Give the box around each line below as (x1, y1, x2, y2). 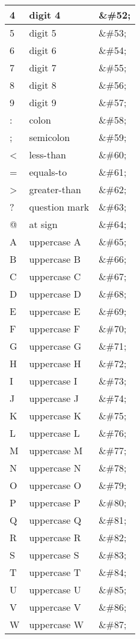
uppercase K (29, 409, 82, 422)
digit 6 (29, 43, 56, 57)
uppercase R (29, 530, 81, 544)
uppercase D (29, 287, 82, 301)
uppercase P (29, 496, 81, 509)
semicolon (29, 130, 70, 144)
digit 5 (29, 26, 56, 40)
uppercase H (29, 356, 81, 370)
